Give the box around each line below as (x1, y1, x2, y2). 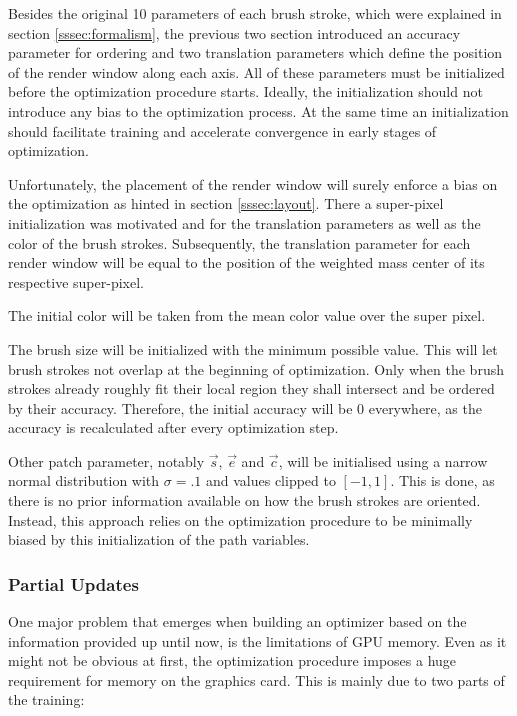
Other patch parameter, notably (8, 450, 205, 471)
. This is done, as (390, 470, 495, 491)
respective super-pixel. (8, 271, 144, 292)
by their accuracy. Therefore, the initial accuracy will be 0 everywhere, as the (8, 397, 482, 418)
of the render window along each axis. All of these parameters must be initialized (8, 61, 505, 82)
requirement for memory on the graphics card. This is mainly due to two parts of (8, 669, 505, 690)
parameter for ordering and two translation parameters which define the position (8, 42, 503, 63)
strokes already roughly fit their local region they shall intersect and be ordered (8, 378, 495, 399)
